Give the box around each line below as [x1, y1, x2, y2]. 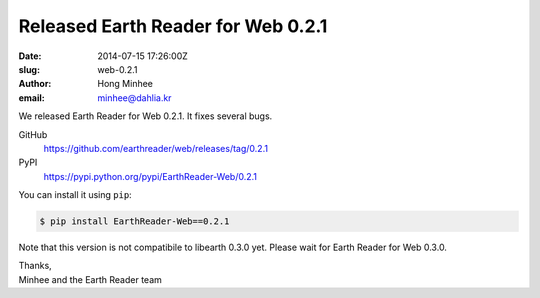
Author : [18, 78, 52, 90]
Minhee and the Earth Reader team [18, 273, 162, 285]
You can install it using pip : [18, 189, 132, 201]
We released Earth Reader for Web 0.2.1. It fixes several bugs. [18, 110, 273, 122]
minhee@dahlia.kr [97, 91, 172, 104]
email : [18, 91, 45, 104]
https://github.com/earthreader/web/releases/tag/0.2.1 [43, 142, 269, 154]
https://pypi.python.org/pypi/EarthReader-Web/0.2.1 [43, 170, 258, 182]
